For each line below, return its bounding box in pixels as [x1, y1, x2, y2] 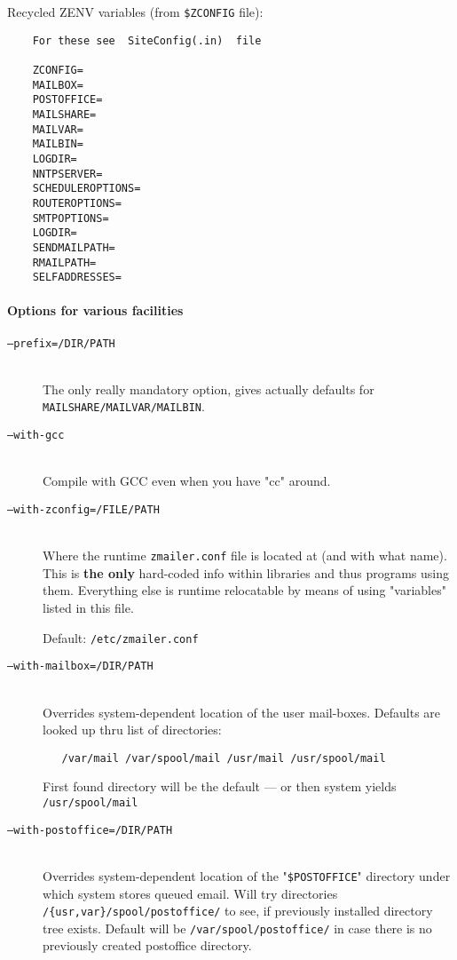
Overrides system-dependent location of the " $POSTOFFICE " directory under [43, 866, 451, 885]
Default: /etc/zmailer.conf [43, 628, 199, 647]
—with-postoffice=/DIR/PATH [7, 823, 173, 837]
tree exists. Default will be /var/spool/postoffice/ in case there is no [43, 918, 432, 937]
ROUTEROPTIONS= [32, 196, 122, 210]
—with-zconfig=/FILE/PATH [7, 503, 160, 516]
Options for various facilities [7, 301, 184, 320]
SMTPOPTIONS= [32, 211, 109, 225]
